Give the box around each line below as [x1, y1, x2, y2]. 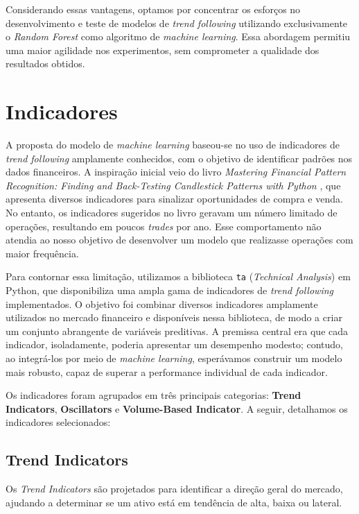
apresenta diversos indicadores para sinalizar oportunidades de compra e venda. [6, 191, 343, 206]
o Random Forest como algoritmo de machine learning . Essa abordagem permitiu [6, 29, 351, 44]
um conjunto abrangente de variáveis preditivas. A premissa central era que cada [6, 323, 349, 338]
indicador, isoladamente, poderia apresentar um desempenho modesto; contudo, [6, 337, 343, 352]
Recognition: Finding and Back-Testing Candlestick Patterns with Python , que [6, 178, 341, 192]
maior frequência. [6, 246, 79, 260]
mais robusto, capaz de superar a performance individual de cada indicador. [6, 364, 328, 379]
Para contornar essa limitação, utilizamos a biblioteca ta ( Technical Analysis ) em [6, 269, 351, 284]
